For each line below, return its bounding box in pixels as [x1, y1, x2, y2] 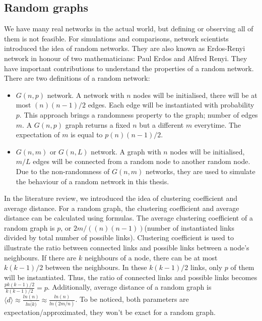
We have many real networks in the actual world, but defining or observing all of [4, 23, 253, 34]
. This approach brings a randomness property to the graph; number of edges [19, 109, 258, 120]
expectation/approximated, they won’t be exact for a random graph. [4, 307, 216, 317]
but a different [139, 119, 184, 130]
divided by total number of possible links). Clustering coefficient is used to [4, 232, 234, 243]
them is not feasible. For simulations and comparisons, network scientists [4, 33, 229, 43]
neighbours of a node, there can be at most [84, 252, 218, 262]
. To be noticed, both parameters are [75, 294, 189, 304]
